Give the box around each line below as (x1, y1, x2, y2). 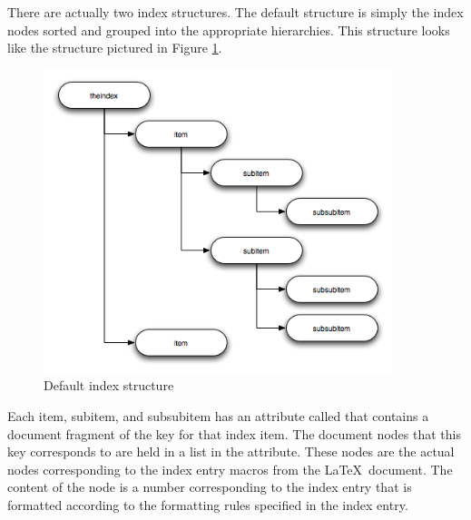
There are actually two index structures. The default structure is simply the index (7, 3, 464, 21)
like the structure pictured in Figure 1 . (7, 38, 222, 57)
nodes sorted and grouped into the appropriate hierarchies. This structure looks (7, 20, 450, 39)
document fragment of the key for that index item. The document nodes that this (7, 424, 461, 443)
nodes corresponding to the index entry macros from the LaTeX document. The (7, 459, 453, 478)
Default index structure (44, 376, 174, 395)
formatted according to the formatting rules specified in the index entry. (7, 495, 408, 514)
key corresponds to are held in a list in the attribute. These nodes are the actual (7, 442, 455, 461)
